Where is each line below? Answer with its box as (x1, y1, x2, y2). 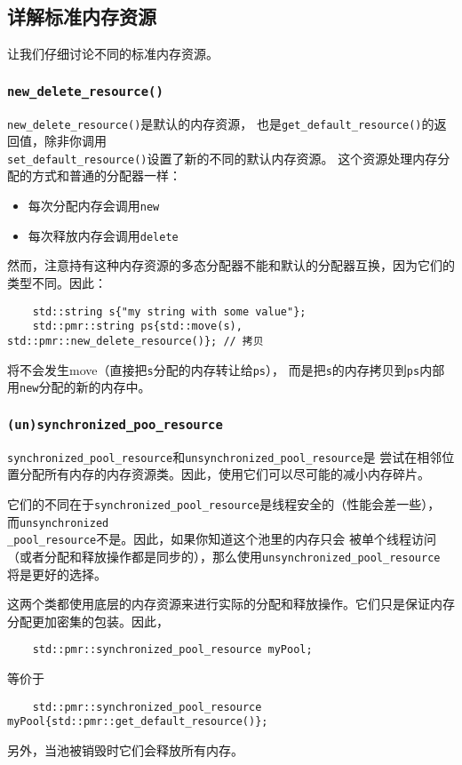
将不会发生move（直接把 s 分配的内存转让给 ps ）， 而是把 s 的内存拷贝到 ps (7, 360, 420, 379)
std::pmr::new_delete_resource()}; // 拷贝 (7, 334, 264, 347)
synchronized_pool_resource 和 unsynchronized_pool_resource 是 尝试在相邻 (7, 447, 442, 466)
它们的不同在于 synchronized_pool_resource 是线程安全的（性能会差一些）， (7, 494, 441, 513)
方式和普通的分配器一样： (31, 166, 181, 185)
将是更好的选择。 (7, 564, 107, 583)
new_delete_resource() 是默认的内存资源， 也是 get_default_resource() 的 (7, 114, 434, 132)
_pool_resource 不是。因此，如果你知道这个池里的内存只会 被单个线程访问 (7, 530, 436, 548)
